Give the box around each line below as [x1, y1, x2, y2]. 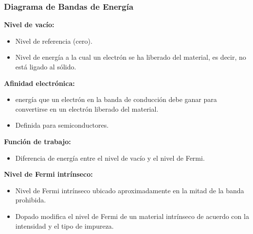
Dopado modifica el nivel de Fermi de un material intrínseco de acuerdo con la [15, 211, 249, 221]
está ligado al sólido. [15, 62, 76, 71]
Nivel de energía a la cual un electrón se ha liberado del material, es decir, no [15, 52, 246, 62]
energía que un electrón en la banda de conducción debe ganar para [15, 94, 217, 104]
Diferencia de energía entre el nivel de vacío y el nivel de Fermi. [15, 152, 205, 163]
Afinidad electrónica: [4, 78, 75, 88]
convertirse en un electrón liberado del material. [15, 103, 159, 114]
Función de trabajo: [4, 136, 71, 146]
